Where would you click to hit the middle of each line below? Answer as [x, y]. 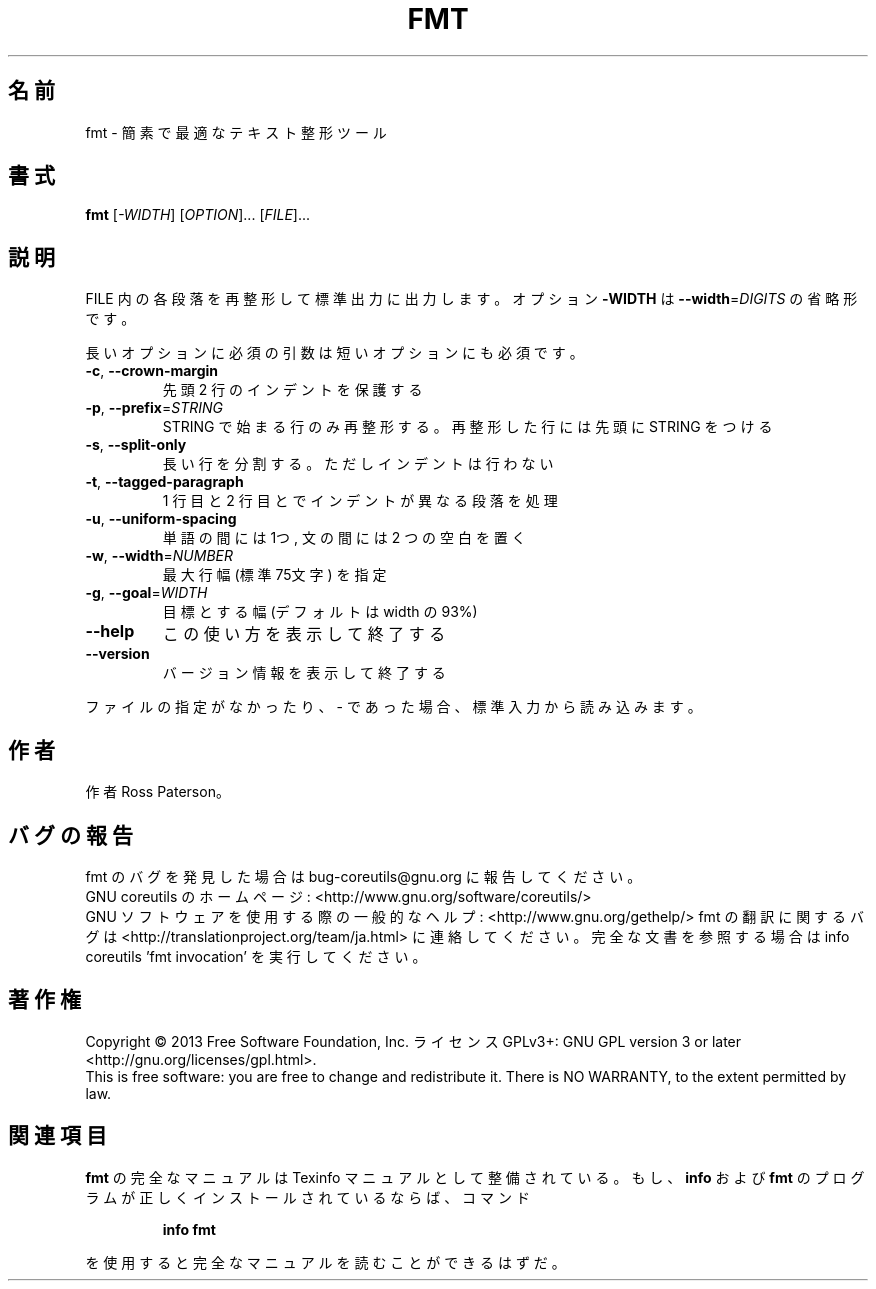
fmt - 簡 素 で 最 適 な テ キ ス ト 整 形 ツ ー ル [236, 132]
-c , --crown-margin [152, 371]
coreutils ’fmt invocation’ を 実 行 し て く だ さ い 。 [256, 956]
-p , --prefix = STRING [154, 408]
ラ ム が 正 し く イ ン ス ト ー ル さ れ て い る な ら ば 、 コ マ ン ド [307, 1197]
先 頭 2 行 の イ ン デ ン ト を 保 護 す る [292, 390]
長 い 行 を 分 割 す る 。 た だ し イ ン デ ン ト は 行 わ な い [358, 464]
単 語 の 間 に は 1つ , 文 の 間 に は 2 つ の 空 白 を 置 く [344, 538]
